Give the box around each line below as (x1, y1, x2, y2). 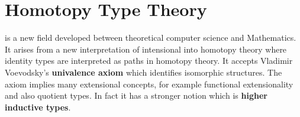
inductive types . (5, 100, 71, 113)
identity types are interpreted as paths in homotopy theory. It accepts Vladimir (5, 54, 293, 67)
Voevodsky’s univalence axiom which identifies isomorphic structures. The (5, 66, 282, 78)
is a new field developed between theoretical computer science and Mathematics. (5, 31, 296, 44)
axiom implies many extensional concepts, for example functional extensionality (5, 77, 293, 90)
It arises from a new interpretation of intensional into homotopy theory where (5, 43, 287, 55)
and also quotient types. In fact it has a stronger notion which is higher (5, 89, 267, 102)
